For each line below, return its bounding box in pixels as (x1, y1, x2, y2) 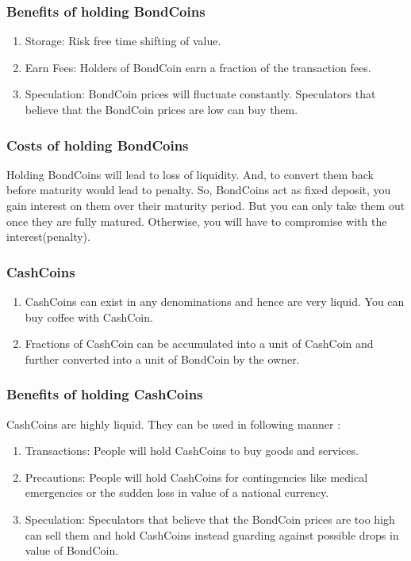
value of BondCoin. (25, 542, 119, 559)
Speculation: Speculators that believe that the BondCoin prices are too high (25, 510, 395, 527)
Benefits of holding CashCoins (6, 384, 203, 404)
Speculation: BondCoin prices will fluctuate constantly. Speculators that (25, 86, 376, 102)
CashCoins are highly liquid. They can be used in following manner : (6, 415, 341, 432)
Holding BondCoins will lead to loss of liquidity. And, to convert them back (6, 166, 374, 182)
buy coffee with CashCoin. (25, 308, 153, 325)
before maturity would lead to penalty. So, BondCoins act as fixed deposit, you (6, 181, 391, 198)
